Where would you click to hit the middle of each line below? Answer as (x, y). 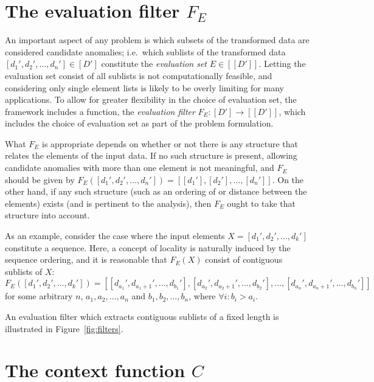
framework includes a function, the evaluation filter (100, 111)
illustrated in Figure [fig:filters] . (64, 328)
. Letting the (282, 64)
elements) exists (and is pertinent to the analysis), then (108, 203)
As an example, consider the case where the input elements (115, 236)
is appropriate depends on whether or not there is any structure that (170, 143)
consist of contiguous (244, 259)
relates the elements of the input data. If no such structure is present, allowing (151, 155)
